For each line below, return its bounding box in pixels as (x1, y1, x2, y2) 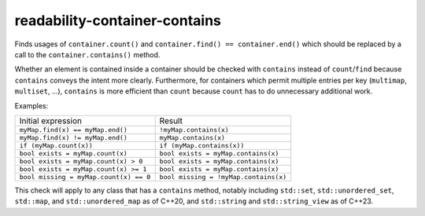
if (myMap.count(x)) (19, 141, 94, 149)
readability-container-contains (14, 12, 222, 29)
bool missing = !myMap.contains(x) (159, 173, 287, 181)
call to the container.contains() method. (14, 49, 161, 59)
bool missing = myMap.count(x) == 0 (19, 173, 151, 181)
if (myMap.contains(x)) (159, 141, 245, 149)
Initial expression (19, 115, 83, 126)
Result (159, 115, 183, 126)
